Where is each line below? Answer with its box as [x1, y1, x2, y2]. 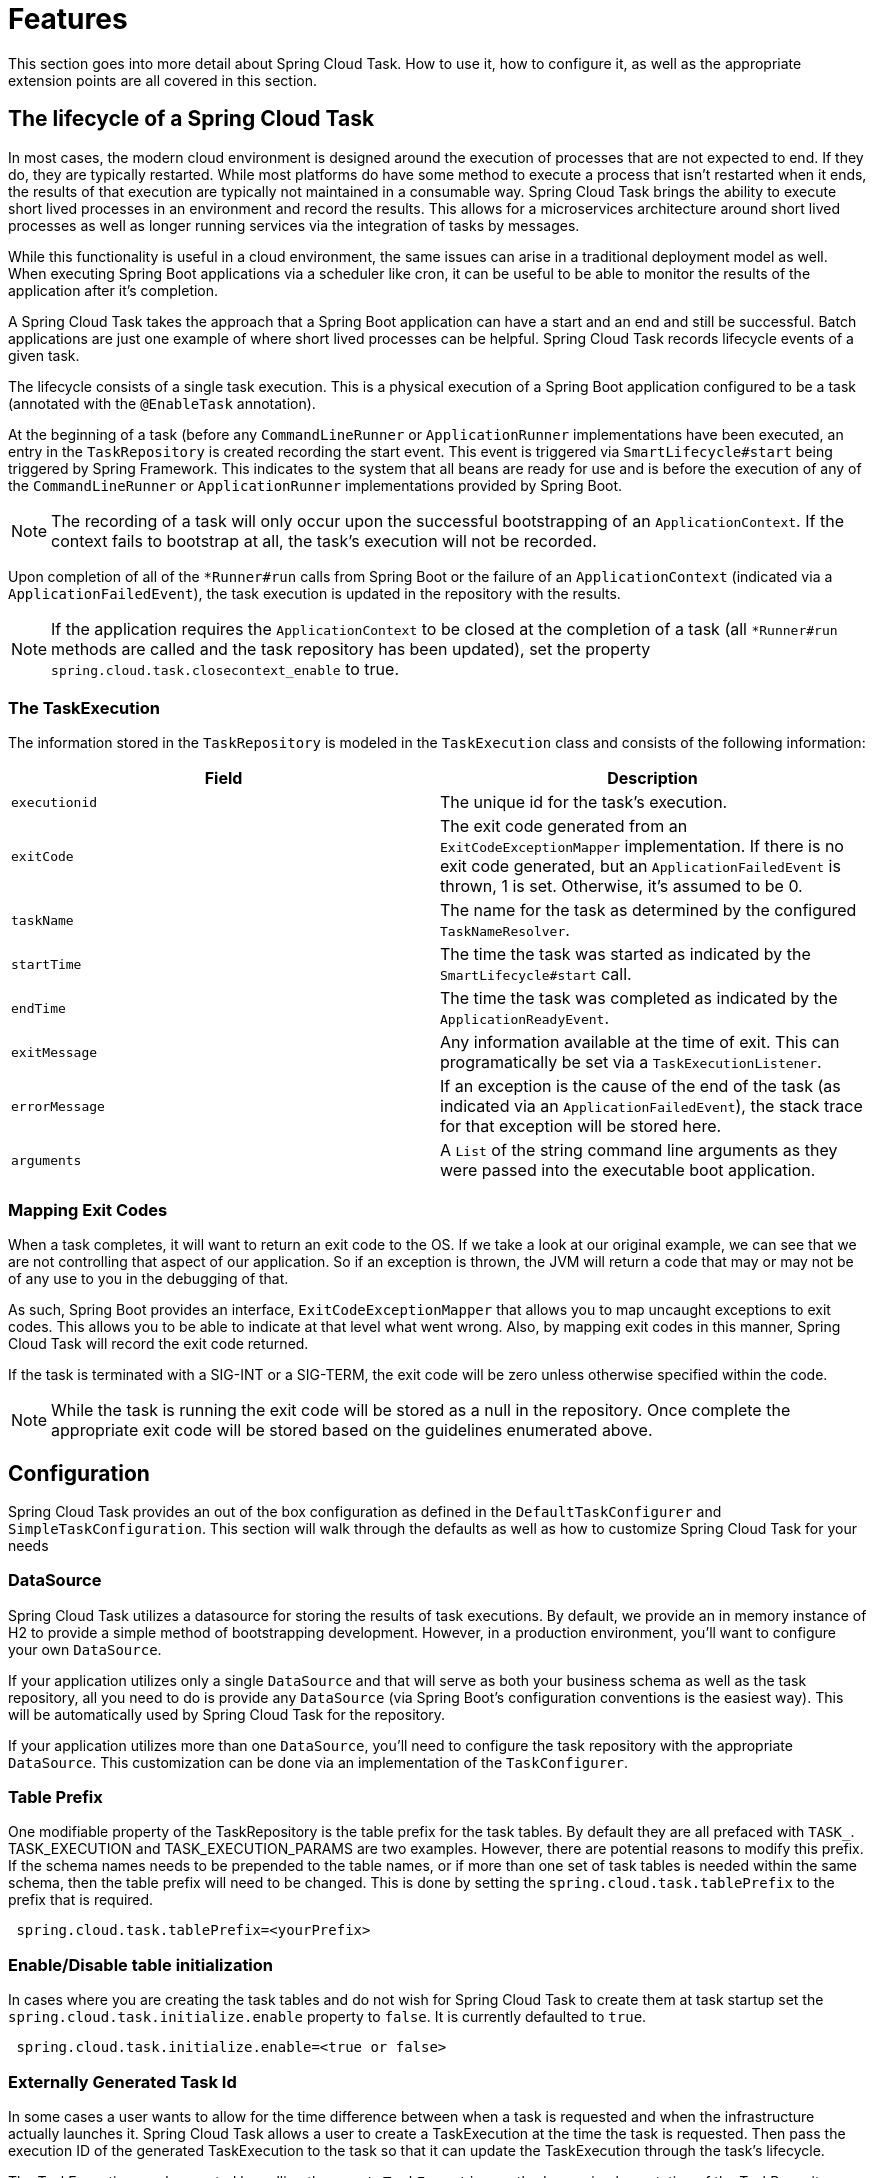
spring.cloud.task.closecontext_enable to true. [51, 658, 399, 679]
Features [8, 2, 128, 36]
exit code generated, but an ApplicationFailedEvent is [440, 856, 841, 877]
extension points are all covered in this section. [8, 71, 317, 89]
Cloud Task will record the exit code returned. [8, 1335, 309, 1353]
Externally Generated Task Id [8, 2071, 237, 2092]
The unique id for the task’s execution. [440, 792, 728, 813]
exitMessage [11, 1044, 98, 1060]
